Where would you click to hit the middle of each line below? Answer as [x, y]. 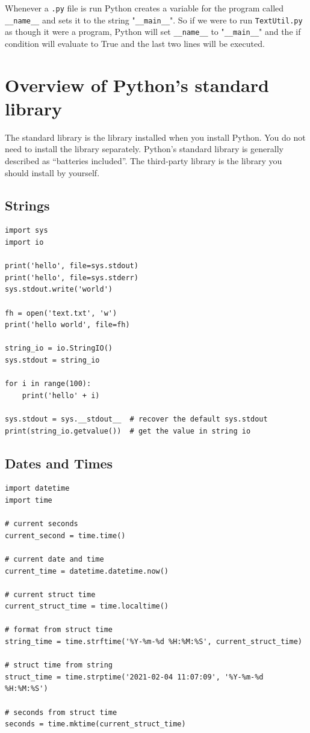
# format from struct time [59, 630]
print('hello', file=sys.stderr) [72, 278]
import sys [26, 231]
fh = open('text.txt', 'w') [61, 313]
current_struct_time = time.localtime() [87, 606]
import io [24, 243]
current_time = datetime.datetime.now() [87, 571]
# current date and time [54, 559]
